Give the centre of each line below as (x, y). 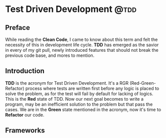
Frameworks (25, 131)
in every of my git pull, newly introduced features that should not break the (82, 50)
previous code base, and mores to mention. (50, 55)
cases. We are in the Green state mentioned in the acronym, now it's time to (83, 109)
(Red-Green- (143, 83)
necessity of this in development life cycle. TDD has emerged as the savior (82, 45)
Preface (18, 28)
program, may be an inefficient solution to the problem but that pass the (79, 104)
